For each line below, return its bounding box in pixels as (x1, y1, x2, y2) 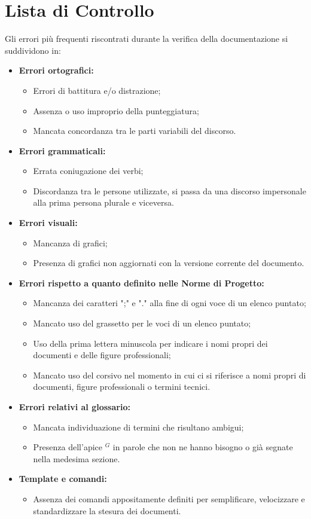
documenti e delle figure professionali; (33, 349, 171, 361)
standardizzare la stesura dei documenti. (33, 504, 181, 517)
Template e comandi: (19, 472, 107, 485)
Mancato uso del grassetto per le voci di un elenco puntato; (33, 317, 251, 329)
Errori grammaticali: (19, 144, 106, 157)
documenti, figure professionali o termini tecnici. (33, 380, 211, 393)
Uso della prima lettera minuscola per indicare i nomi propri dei (33, 337, 268, 349)
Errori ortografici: (19, 64, 94, 77)
